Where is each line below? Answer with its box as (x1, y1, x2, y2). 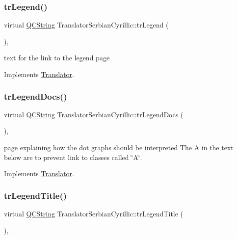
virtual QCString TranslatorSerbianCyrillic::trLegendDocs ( (4, 109, 184, 119)
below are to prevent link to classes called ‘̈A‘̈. (4, 152, 142, 162)
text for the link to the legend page (4, 53, 110, 63)
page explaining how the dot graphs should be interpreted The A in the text (4, 142, 234, 152)
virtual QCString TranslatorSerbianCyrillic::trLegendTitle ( (4, 209, 184, 218)
